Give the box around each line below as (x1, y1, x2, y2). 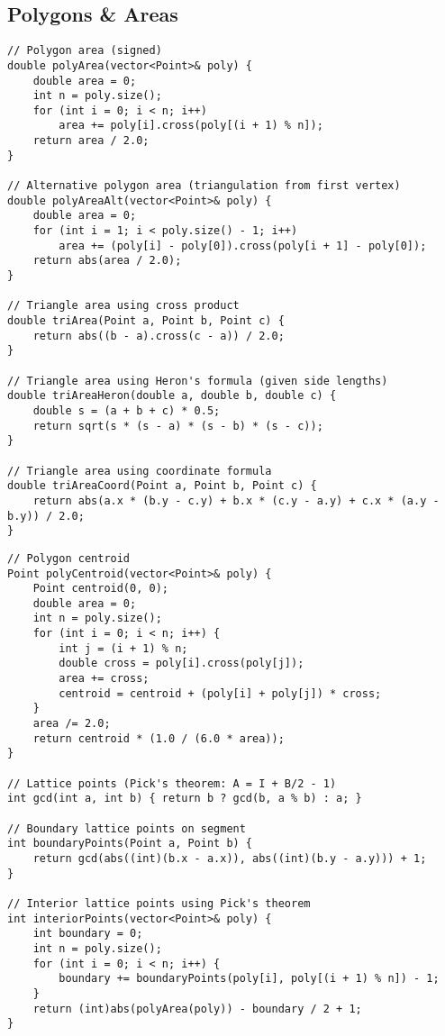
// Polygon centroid (7, 551, 131, 565)
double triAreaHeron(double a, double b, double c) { (7, 389, 337, 403)
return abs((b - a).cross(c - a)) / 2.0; (32, 329, 285, 342)
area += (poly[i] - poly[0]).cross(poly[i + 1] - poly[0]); (59, 239, 427, 252)
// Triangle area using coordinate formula (7, 464, 272, 477)
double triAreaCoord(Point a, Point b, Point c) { (7, 479, 317, 493)
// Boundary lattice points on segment (7, 822, 246, 835)
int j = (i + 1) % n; (59, 641, 188, 655)
